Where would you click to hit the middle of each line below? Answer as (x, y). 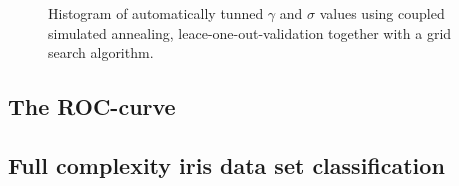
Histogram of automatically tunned (156, 13)
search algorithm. (101, 52)
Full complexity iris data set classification (226, 164)
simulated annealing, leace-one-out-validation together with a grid (250, 32)
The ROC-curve (92, 106)
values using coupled (382, 13)
